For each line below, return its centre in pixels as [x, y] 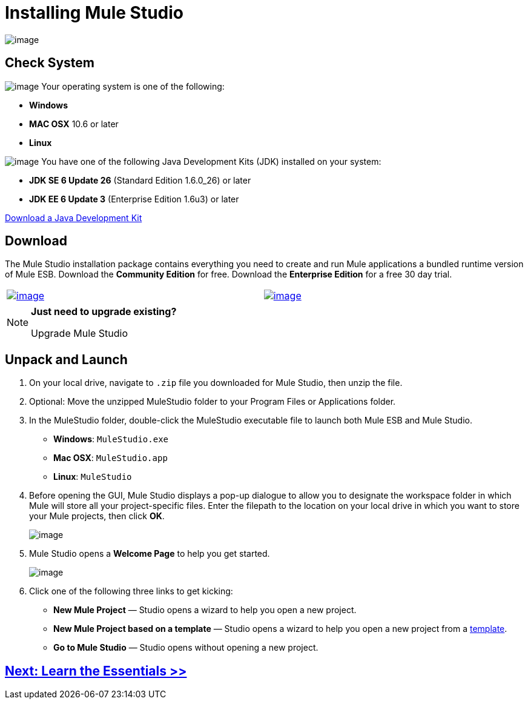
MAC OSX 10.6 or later [74, 124]
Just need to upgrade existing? [104, 312]
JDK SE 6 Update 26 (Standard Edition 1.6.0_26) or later [140, 180]
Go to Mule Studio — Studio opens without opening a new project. [186, 648]
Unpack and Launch [66, 359]
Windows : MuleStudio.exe [111, 439]
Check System [50, 63]
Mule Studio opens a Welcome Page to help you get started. [150, 554]
